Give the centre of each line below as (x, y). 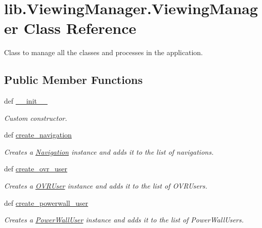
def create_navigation (38, 135)
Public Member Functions (73, 80)
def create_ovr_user (36, 169)
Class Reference (80, 28)
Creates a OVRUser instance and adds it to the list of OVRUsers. (106, 186)
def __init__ (26, 101)
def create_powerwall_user (46, 202)
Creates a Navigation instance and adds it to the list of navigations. (109, 151)
